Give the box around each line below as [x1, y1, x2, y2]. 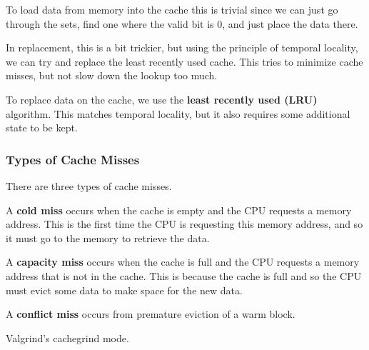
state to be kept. [6, 120, 78, 135]
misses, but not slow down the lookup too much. [6, 68, 218, 83]
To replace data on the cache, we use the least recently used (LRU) [6, 91, 318, 106]
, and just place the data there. [222, 16, 358, 31]
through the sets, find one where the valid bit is [6, 16, 214, 31]
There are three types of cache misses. [6, 178, 172, 193]
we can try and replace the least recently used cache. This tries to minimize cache [6, 54, 363, 69]
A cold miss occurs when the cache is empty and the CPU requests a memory [6, 202, 352, 217]
